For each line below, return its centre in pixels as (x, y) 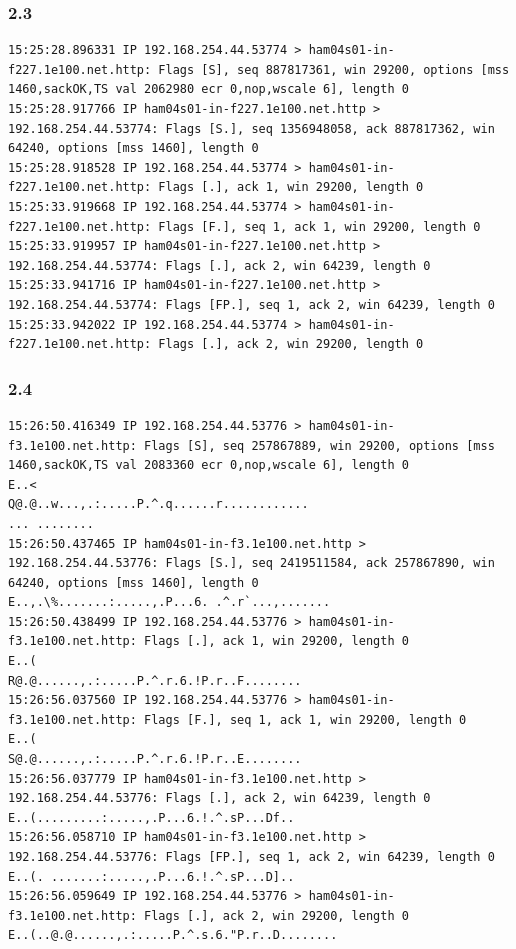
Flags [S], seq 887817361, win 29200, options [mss (334, 69)
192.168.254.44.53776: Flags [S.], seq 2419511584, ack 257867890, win (251, 563)
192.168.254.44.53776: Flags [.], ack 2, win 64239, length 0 (219, 798)
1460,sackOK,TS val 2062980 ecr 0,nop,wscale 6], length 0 (208, 89)
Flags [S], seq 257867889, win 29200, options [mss (319, 445)
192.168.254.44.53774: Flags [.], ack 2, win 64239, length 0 (219, 265)
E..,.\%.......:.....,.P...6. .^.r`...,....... (169, 602)
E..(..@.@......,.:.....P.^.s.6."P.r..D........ (173, 935)
